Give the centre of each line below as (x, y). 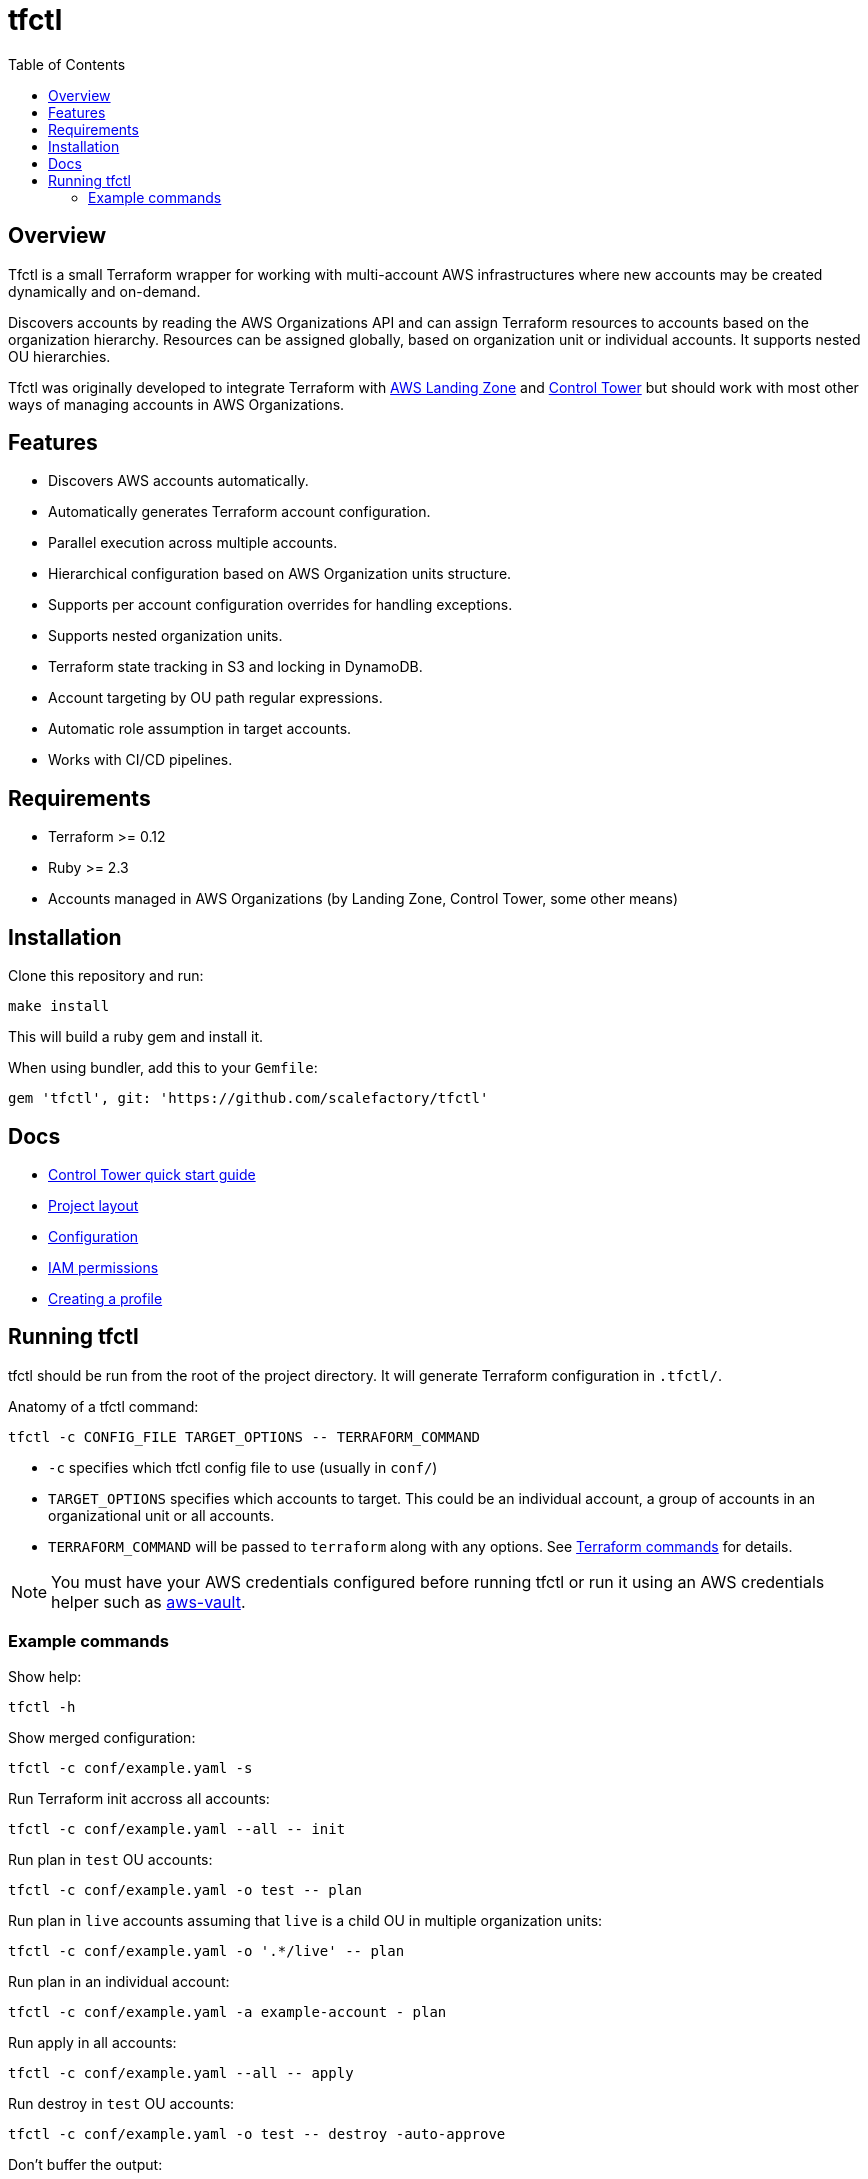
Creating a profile (105, 1298)
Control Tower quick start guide (152, 1174)
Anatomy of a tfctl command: (103, 1406)
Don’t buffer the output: (85, 2164)
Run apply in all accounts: (92, 2042)
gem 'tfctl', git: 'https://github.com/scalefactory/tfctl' (248, 1098)
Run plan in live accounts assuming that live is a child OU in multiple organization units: (305, 1920)
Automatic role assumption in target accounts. (200, 729)
